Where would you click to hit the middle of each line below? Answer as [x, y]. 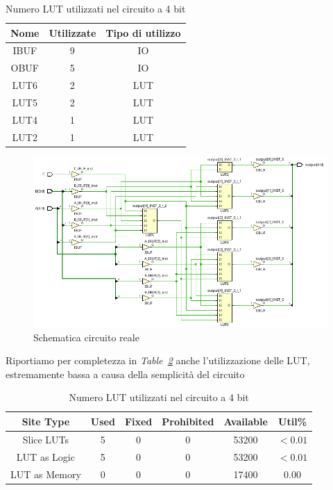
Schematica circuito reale [86, 337]
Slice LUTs [46, 439]
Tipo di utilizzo [143, 32]
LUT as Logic [45, 456]
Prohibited [188, 421]
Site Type [46, 421]
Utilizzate [72, 32]
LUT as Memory [46, 474]
